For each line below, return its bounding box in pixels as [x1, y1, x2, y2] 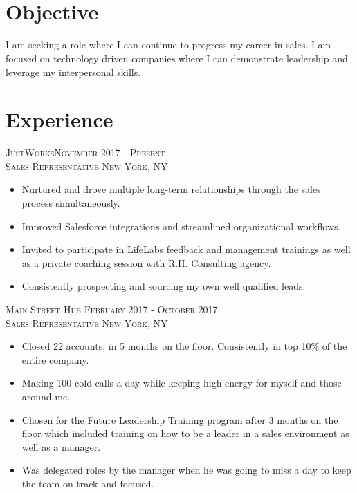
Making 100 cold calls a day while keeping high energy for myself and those [21, 375, 342, 390]
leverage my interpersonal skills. [6, 64, 141, 79]
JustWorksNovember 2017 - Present [6, 145, 165, 160]
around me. [21, 389, 71, 403]
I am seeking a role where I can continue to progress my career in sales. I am [6, 37, 331, 52]
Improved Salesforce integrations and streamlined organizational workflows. [21, 218, 341, 233]
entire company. [21, 352, 89, 366]
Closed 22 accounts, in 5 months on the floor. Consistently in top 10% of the [21, 339, 347, 353]
